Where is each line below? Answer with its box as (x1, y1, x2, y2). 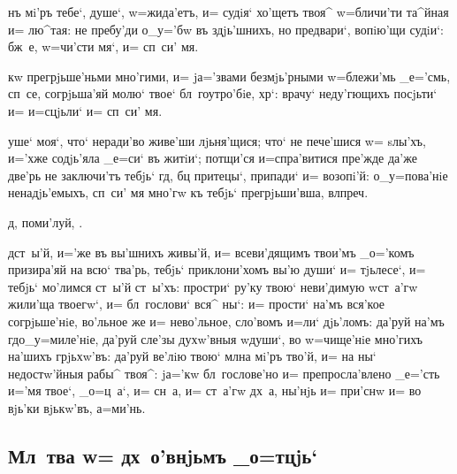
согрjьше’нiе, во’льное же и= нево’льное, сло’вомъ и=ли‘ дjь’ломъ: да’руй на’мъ (8, 311, 445, 330)
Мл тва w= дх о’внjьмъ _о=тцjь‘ (8, 441, 318, 469)
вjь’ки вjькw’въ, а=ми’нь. (8, 398, 146, 417)
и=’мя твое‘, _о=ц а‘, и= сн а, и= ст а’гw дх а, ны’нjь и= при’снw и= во (8, 381, 422, 400)
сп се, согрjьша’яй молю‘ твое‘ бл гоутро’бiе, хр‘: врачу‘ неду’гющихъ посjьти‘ (8, 84, 438, 103)
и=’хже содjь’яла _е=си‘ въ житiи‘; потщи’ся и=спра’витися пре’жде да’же (8, 149, 417, 167)
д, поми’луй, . (8, 212, 83, 231)
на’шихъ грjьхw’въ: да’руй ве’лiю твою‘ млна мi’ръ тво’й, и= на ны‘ (8, 347, 377, 365)
